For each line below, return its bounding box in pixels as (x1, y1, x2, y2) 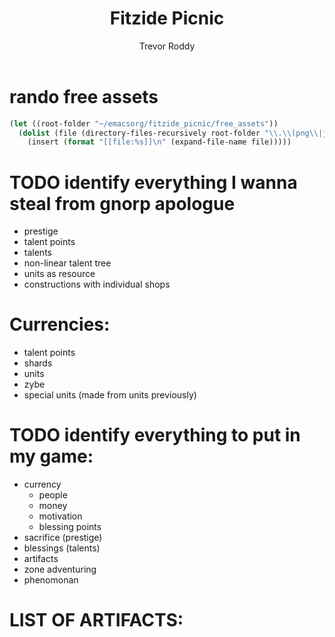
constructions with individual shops (23, 278, 171, 291)
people (38, 489, 68, 501)
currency (23, 478, 62, 491)
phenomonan (23, 574, 79, 586)
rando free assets (9, 85, 159, 108)
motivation (38, 510, 83, 522)
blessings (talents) (23, 542, 101, 554)
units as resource (23, 268, 96, 280)
